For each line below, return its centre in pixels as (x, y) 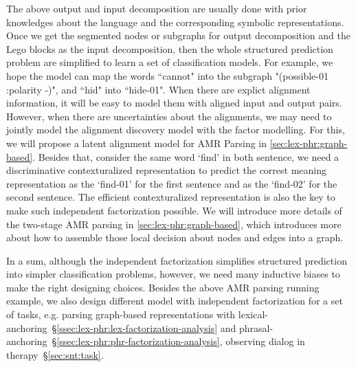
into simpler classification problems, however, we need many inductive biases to (173, 274)
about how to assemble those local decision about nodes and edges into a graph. (175, 237)
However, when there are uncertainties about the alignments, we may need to (169, 116)
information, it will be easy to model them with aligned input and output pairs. (174, 103)
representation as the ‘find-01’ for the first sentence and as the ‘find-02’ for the (172, 183)
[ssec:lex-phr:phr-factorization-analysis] (138, 341)
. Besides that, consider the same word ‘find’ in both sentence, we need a (186, 156)
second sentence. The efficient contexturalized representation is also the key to (171, 197)
